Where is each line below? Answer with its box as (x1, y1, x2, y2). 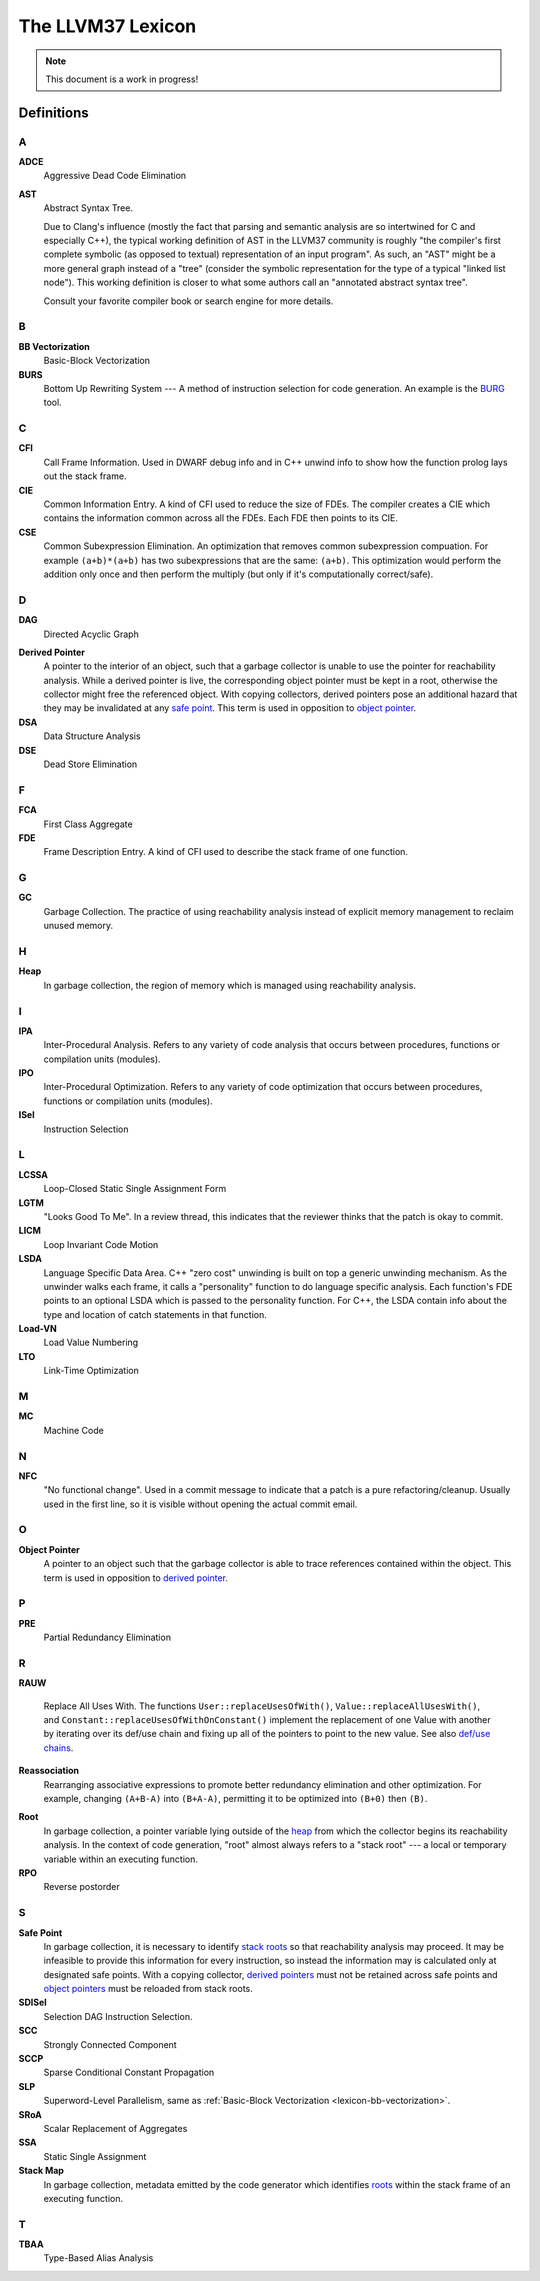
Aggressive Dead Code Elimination (43, 170, 187, 182)
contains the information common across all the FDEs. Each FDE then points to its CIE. (43, 512, 399, 524)
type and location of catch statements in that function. (43, 1308, 267, 1320)
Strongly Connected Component (43, 2038, 177, 2050)
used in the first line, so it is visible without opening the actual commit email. (43, 1498, 358, 1510)
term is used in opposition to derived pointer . (43, 1571, 229, 1584)
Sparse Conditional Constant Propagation (43, 2066, 215, 2079)
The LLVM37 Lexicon (18, 15, 197, 37)
